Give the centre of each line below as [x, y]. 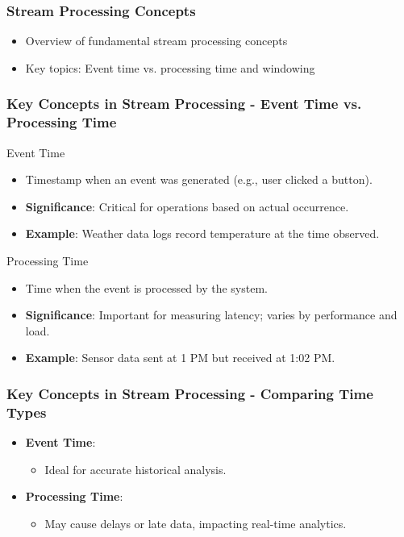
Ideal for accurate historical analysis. [135, 469]
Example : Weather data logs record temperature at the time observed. [202, 233]
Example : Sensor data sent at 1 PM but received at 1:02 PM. [180, 358]
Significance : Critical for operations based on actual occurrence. [187, 206]
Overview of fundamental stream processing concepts [156, 41]
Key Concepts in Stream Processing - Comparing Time [190, 393]
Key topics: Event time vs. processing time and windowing [170, 67]
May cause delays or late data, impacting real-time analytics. [196, 523]
